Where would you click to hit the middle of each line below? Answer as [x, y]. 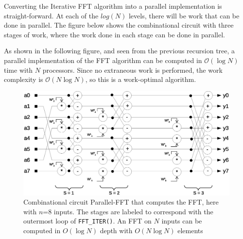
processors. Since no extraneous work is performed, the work [132, 70]
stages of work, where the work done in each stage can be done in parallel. [114, 34]
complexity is [24, 79]
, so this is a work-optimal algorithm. [141, 79]
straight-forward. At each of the [51, 15]
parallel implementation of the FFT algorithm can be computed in [103, 60]
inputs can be [182, 221]
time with [18, 70]
